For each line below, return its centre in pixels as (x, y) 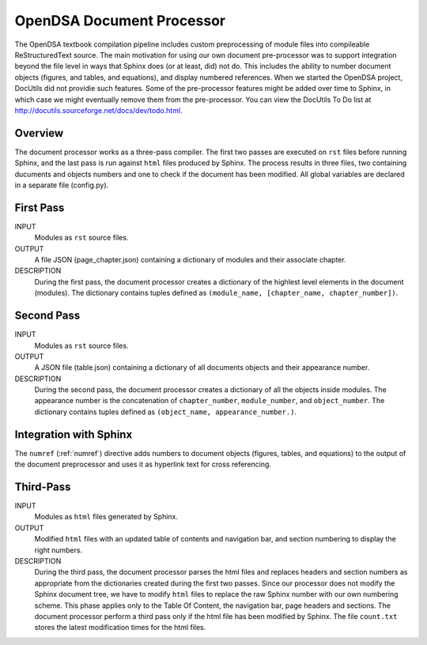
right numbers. (59, 550)
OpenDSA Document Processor (120, 21)
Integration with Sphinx (74, 434)
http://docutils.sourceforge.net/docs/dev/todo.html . (98, 110)
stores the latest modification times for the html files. (120, 628)
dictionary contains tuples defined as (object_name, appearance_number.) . (165, 412)
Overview (39, 133)
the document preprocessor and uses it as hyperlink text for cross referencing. (143, 464)
